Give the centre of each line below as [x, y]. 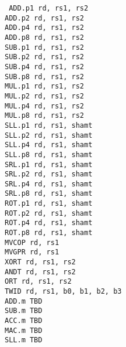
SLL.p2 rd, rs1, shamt [49, 135]
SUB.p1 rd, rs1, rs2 [45, 47]
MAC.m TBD [24, 330]
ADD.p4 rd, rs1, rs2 [45, 28]
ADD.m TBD [24, 301]
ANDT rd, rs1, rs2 [40, 272]
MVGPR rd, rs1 [32, 252]
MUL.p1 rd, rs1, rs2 [45, 86]
